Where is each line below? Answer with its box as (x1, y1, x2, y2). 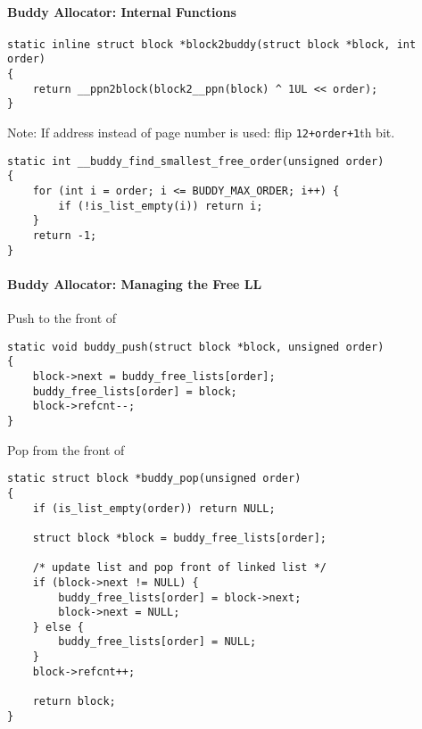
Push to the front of (7, 309, 117, 327)
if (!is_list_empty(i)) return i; (58, 199, 263, 212)
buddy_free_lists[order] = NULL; (58, 635, 257, 649)
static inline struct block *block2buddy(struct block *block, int (7, 37, 417, 51)
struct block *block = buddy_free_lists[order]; (32, 531, 327, 544)
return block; (32, 695, 116, 708)
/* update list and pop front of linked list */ (32, 561, 327, 575)
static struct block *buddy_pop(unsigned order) (7, 472, 302, 485)
